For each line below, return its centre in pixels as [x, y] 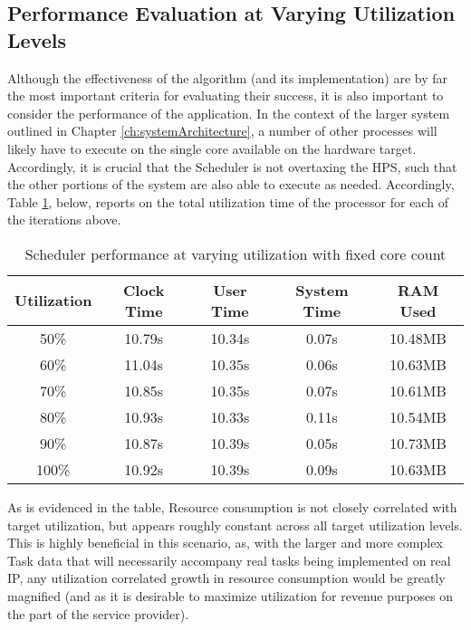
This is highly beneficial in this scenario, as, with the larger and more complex [225, 543]
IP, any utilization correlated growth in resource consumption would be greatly [226, 578]
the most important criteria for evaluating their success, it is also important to [226, 95]
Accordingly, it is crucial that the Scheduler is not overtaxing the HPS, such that [232, 166]
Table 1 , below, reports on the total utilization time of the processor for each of [228, 201]
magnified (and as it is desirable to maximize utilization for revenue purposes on [231, 595]
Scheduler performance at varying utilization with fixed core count [235, 253]
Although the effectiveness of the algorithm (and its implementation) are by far [228, 77]
